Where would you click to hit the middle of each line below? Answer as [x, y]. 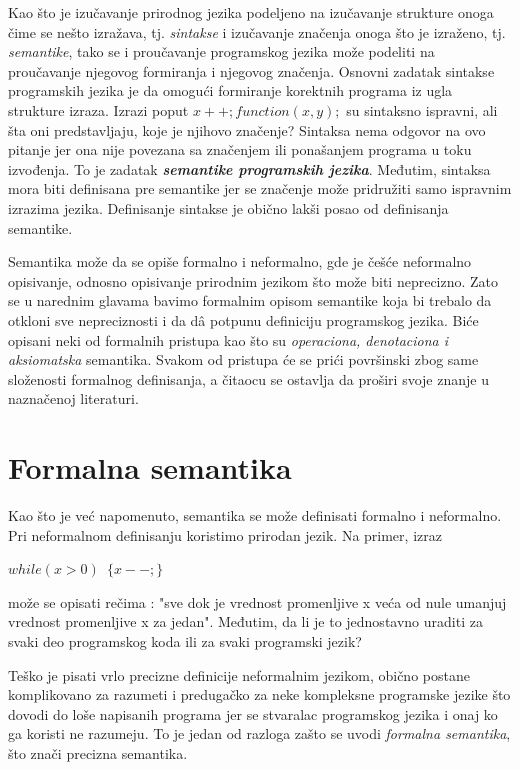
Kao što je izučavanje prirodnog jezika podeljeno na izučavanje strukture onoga [251, 12]
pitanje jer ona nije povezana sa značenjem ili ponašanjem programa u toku [240, 149]
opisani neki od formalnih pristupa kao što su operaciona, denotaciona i [228, 339]
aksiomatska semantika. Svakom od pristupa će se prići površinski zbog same [243, 359]
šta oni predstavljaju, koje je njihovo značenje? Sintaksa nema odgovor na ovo [247, 129]
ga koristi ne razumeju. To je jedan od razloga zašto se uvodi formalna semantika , [259, 733]
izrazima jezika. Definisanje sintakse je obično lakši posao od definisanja [228, 207]
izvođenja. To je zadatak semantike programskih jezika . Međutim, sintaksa [249, 168]
